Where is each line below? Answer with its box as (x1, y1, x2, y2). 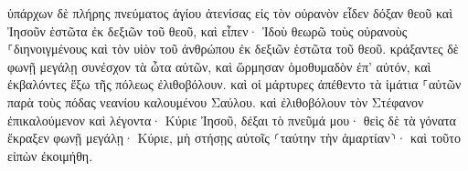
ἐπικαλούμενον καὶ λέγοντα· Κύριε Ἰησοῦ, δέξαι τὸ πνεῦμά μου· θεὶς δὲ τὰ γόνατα (7, 110, 456, 129)
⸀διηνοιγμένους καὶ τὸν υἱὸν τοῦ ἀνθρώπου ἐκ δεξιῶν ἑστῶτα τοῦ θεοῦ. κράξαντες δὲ (7, 39, 459, 58)
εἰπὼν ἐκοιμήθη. (7, 146, 93, 165)
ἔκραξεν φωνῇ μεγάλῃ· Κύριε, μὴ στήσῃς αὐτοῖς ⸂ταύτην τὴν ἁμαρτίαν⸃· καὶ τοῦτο (7, 128, 461, 147)
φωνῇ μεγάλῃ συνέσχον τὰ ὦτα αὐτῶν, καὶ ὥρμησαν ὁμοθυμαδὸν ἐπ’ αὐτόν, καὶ (7, 56, 431, 75)
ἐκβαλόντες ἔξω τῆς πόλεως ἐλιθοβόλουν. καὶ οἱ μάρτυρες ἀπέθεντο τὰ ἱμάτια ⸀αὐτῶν (7, 75, 462, 94)
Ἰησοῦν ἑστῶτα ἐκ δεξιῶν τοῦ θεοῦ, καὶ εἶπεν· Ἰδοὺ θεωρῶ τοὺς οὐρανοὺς (7, 21, 408, 40)
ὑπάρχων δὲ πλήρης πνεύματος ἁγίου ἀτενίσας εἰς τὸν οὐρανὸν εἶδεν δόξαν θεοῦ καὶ (7, 4, 452, 22)
